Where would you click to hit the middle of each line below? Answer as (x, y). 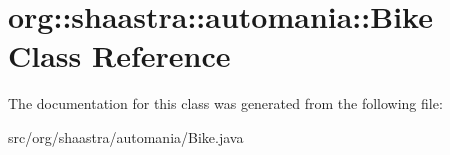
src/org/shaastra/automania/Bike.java (126, 136)
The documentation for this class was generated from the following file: (225, 103)
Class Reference (119, 55)
